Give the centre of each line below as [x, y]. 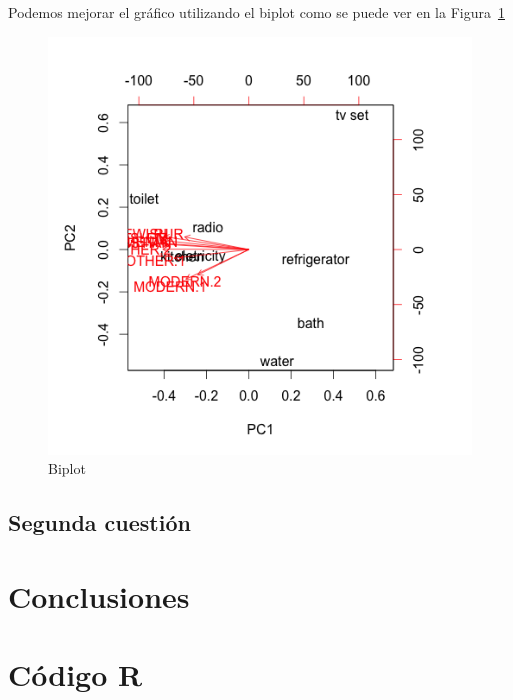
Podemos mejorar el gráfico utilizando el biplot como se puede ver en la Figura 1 [256, 12]
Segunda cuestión [99, 522]
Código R [75, 674]
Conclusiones [99, 595]
